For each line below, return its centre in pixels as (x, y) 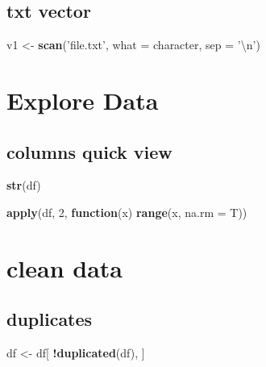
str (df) (24, 185)
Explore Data (83, 100)
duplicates (50, 319)
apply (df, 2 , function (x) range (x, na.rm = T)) (127, 212)
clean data (64, 267)
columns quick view (89, 151)
